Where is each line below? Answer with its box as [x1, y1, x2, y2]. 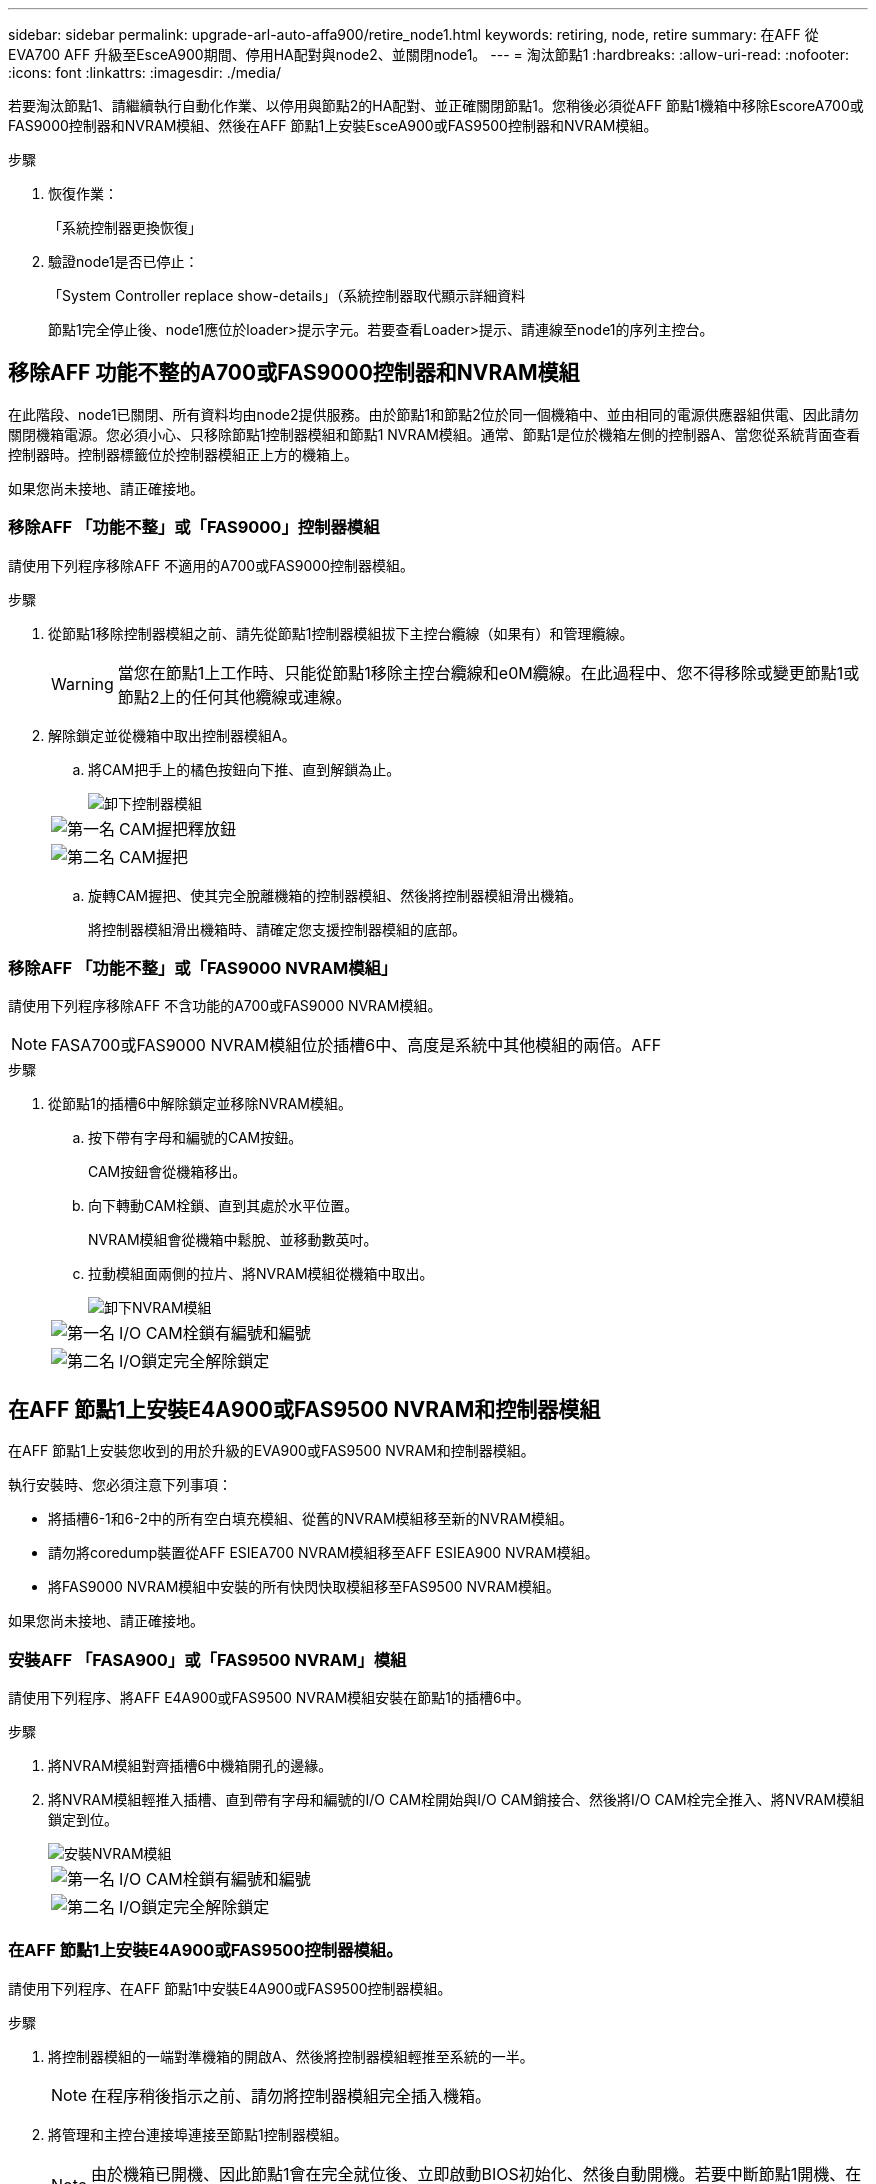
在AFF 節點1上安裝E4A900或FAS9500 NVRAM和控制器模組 [8, 1396, 601, 1422]
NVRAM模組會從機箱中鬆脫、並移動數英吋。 [88, 1231, 378, 1249]
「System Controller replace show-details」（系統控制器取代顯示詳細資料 [48, 287, 526, 304]
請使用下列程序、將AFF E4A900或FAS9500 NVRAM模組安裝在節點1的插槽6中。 [8, 1688, 530, 1706]
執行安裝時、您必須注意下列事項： [8, 1476, 232, 1494]
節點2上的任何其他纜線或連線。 [117, 686, 352, 707]
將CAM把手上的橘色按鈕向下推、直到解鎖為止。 [88, 760, 401, 778]
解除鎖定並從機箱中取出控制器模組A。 [48, 726, 296, 744]
